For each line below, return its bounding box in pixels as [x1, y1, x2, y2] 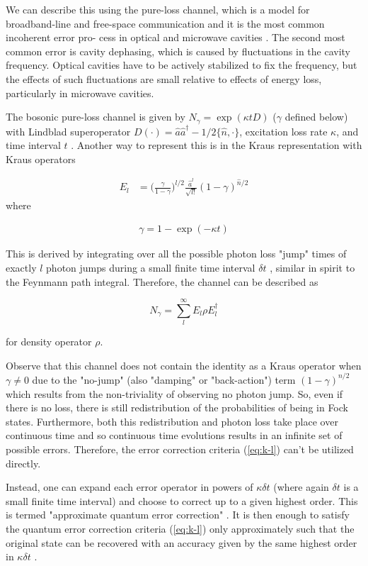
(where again [273, 479, 329, 494]
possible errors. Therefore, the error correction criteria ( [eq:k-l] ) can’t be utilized [6, 441, 354, 456]
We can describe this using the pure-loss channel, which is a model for [6, 2, 310, 16]
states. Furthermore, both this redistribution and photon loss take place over [6, 414, 338, 428]
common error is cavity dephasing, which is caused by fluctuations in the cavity [6, 43, 350, 58]
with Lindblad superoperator [6, 123, 131, 138]
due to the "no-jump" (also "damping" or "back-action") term [32, 372, 296, 387]
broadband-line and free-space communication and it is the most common [6, 16, 325, 30]
